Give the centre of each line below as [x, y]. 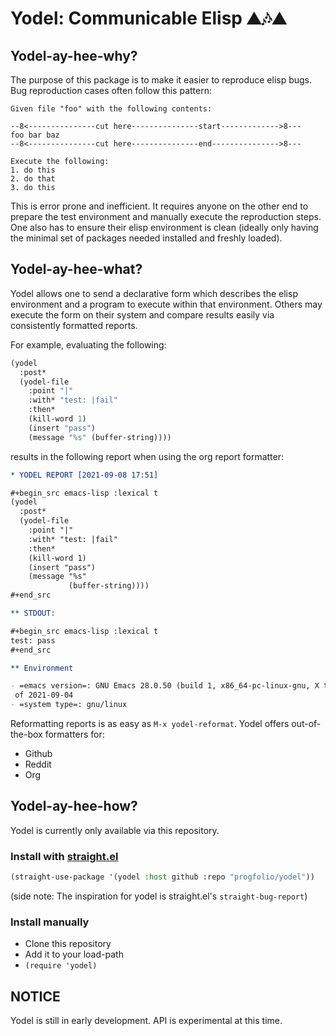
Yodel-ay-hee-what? [76, 269]
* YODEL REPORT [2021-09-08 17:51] [84, 475]
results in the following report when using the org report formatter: [147, 456]
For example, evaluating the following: [88, 344]
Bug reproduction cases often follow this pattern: [111, 90]
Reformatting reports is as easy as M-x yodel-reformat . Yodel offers [150, 724]
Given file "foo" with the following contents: [111, 109]
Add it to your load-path [74, 954]
